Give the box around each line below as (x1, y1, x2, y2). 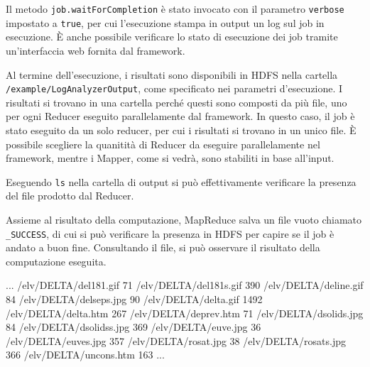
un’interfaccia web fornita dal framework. (6, 43, 185, 57)
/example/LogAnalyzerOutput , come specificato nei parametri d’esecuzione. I (6, 81, 343, 96)
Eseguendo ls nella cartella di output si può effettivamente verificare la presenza (6, 174, 357, 189)
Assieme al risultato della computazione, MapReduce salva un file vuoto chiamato (6, 212, 362, 226)
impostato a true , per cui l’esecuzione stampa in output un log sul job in (6, 15, 325, 30)
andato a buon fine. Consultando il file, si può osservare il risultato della (6, 240, 320, 255)
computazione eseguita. (6, 253, 107, 268)
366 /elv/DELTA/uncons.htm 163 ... (6, 347, 165, 362)
